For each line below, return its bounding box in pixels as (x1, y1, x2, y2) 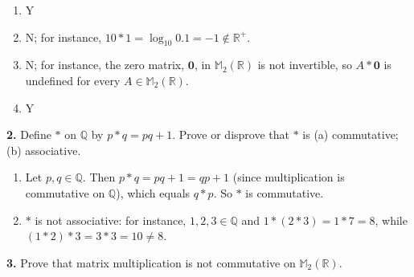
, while (375, 211, 408, 228)
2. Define (6, 126, 51, 143)
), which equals (116, 184, 191, 201)
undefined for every (25, 71, 121, 88)
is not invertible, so (257, 56, 352, 73)
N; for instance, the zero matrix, (25, 56, 185, 73)
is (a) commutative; (302, 126, 399, 143)
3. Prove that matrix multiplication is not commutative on (6, 254, 296, 271)
